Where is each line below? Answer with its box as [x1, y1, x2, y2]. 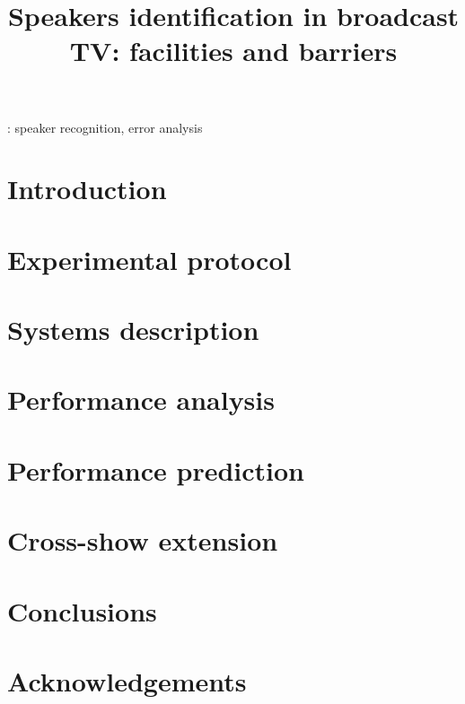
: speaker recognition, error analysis [7, 117, 203, 136]
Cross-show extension [7, 522, 278, 559]
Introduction [7, 170, 167, 207]
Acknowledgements [7, 662, 247, 699]
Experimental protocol [7, 240, 292, 277]
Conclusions [7, 592, 157, 629]
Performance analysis [7, 381, 275, 418]
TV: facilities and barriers [69, 32, 398, 69]
